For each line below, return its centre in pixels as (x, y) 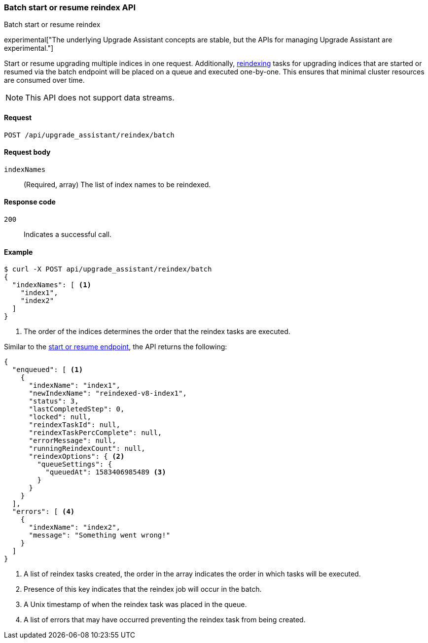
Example (18, 252)
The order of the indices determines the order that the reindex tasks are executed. (157, 332)
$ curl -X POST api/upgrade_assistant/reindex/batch (108, 269)
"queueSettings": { (75, 464)
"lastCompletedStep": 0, (77, 409)
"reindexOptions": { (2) (77, 457)
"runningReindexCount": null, (87, 449)
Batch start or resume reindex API (70, 7)
